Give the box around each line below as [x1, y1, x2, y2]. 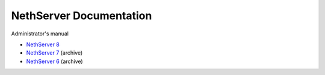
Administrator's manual [11, 30, 69, 37]
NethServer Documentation [11, 9, 152, 22]
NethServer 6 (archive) [26, 58, 84, 65]
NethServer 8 [26, 41, 60, 48]
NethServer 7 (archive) [26, 49, 83, 56]
